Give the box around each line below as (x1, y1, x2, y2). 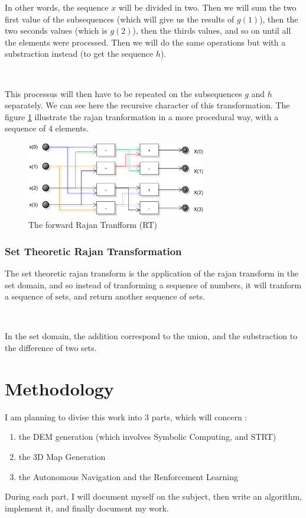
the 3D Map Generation (18, 450, 106, 462)
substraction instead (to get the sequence (5, 47, 154, 60)
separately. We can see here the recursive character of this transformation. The (5, 99, 290, 111)
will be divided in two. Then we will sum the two (118, 1, 297, 13)
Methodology (5, 376, 114, 400)
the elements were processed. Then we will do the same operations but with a (5, 36, 286, 48)
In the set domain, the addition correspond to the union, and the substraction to (5, 330, 298, 342)
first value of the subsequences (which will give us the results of (5, 12, 235, 25)
